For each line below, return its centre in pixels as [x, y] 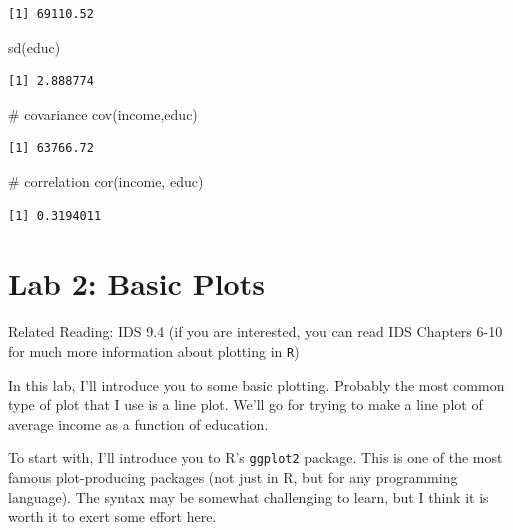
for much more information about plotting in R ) [154, 350]
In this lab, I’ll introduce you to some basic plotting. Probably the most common [256, 384]
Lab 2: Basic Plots [136, 283]
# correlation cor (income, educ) [106, 180]
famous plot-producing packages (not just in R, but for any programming [233, 476]
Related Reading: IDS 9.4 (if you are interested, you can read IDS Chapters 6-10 [255, 331]
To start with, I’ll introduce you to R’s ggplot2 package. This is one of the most [255, 457]
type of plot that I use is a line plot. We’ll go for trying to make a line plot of [245, 404]
